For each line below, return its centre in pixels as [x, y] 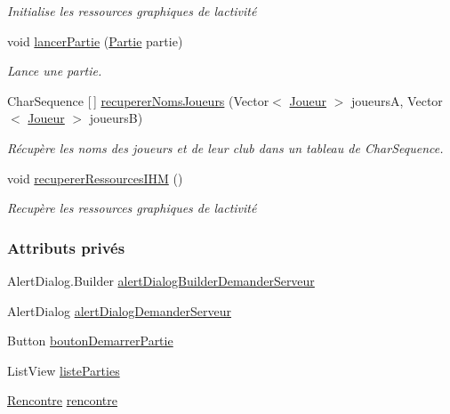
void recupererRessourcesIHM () [95, 178]
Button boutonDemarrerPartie [90, 341]
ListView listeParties [64, 370]
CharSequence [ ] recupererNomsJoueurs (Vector [138, 100]
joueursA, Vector [397, 100]
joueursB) [116, 118]
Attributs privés [66, 247]
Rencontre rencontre [62, 400]
